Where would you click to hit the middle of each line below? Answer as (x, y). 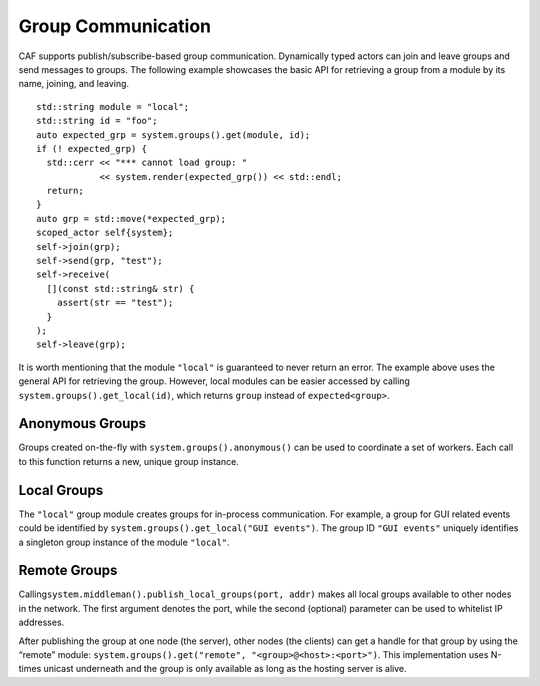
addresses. (41, 622)
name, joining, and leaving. (74, 84)
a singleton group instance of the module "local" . (124, 542)
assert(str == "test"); (115, 303)
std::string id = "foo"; (97, 121)
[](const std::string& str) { (120, 288)
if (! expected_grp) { (92, 148)
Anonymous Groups (82, 423)
